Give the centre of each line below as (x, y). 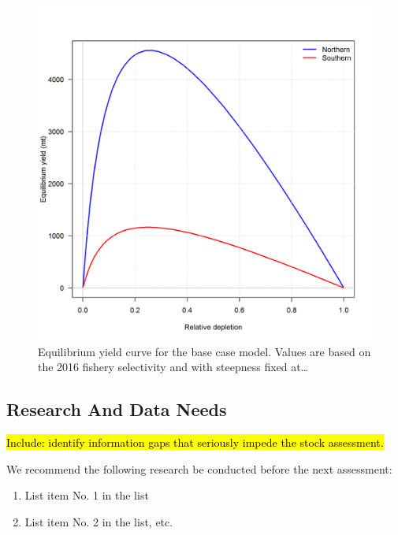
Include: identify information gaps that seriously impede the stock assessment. (195, 442)
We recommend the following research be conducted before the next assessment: (199, 468)
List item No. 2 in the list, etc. (99, 521)
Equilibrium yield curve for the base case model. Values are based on (205, 351)
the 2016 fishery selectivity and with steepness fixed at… (173, 367)
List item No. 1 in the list (87, 495)
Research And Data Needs (117, 409)
